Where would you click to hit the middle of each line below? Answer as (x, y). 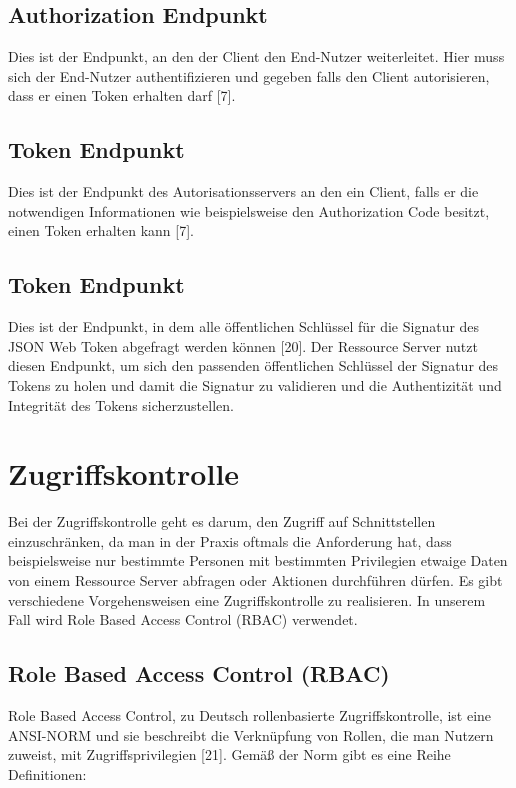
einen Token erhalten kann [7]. (101, 230)
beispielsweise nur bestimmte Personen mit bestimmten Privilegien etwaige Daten (258, 560)
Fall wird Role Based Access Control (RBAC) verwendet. (183, 619)
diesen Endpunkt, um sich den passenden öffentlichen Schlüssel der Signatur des (253, 365)
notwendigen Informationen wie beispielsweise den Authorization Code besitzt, (249, 210)
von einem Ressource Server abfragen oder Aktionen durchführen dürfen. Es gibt (255, 580)
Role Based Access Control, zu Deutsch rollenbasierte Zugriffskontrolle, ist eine (250, 715)
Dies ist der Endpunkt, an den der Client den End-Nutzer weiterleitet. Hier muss (256, 56)
